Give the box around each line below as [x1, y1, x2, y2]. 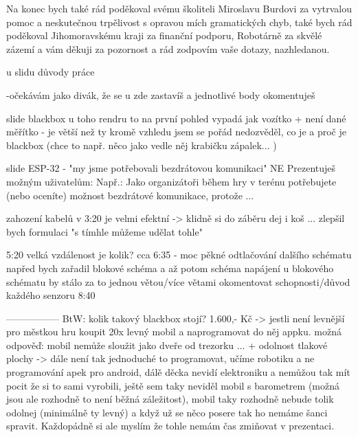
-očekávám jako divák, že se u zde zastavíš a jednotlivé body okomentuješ [6, 87, 315, 102]
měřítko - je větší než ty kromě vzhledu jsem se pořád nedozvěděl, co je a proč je [6, 124, 346, 139]
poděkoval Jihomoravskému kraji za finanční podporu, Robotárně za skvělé [6, 28, 322, 43]
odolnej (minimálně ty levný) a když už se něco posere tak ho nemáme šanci [6, 405, 328, 419]
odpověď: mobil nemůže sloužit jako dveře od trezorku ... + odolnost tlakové [6, 337, 328, 352]
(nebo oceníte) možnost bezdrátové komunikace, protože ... [6, 188, 254, 202]
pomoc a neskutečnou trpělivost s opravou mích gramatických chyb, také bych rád [6, 14, 353, 29]
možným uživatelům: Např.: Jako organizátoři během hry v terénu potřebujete [6, 174, 337, 188]
